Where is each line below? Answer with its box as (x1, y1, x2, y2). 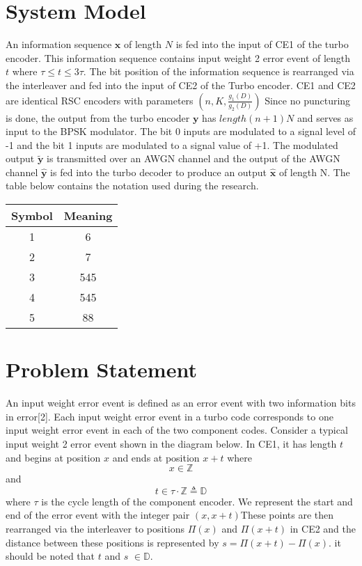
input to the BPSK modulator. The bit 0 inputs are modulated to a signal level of (6, 124, 356, 139)
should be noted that (6, 549, 95, 563)
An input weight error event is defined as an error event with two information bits (6, 395, 356, 410)
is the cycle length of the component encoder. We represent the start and (41, 494, 353, 508)
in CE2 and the (290, 521, 356, 535)
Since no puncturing (265, 93, 351, 107)
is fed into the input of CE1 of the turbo (175, 37, 349, 52)
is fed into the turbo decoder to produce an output (50, 164, 267, 179)
